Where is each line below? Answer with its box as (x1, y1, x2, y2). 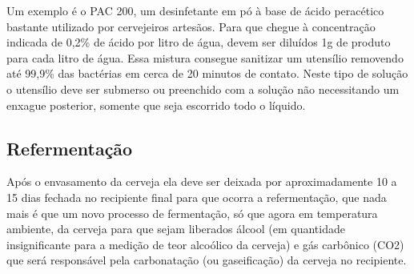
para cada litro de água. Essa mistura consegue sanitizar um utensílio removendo (6, 49, 404, 66)
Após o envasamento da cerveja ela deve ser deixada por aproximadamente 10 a (6, 173, 397, 190)
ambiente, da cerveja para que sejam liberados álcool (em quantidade (6, 220, 345, 237)
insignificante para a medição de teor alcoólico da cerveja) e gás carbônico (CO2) (6, 236, 404, 252)
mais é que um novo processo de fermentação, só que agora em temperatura (6, 204, 378, 221)
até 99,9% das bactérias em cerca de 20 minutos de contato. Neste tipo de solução (6, 65, 408, 82)
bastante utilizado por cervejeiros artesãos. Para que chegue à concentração (6, 18, 376, 34)
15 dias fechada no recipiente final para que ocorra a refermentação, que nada (6, 188, 387, 205)
